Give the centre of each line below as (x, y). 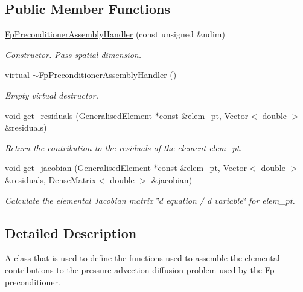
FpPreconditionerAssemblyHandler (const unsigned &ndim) (115, 34)
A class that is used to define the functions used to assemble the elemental (142, 258)
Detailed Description (71, 232)
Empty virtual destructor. (52, 95)
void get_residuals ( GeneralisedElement (79, 115)
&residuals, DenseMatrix (51, 179)
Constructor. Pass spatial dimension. (73, 54)
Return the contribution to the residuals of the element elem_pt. (123, 147)
